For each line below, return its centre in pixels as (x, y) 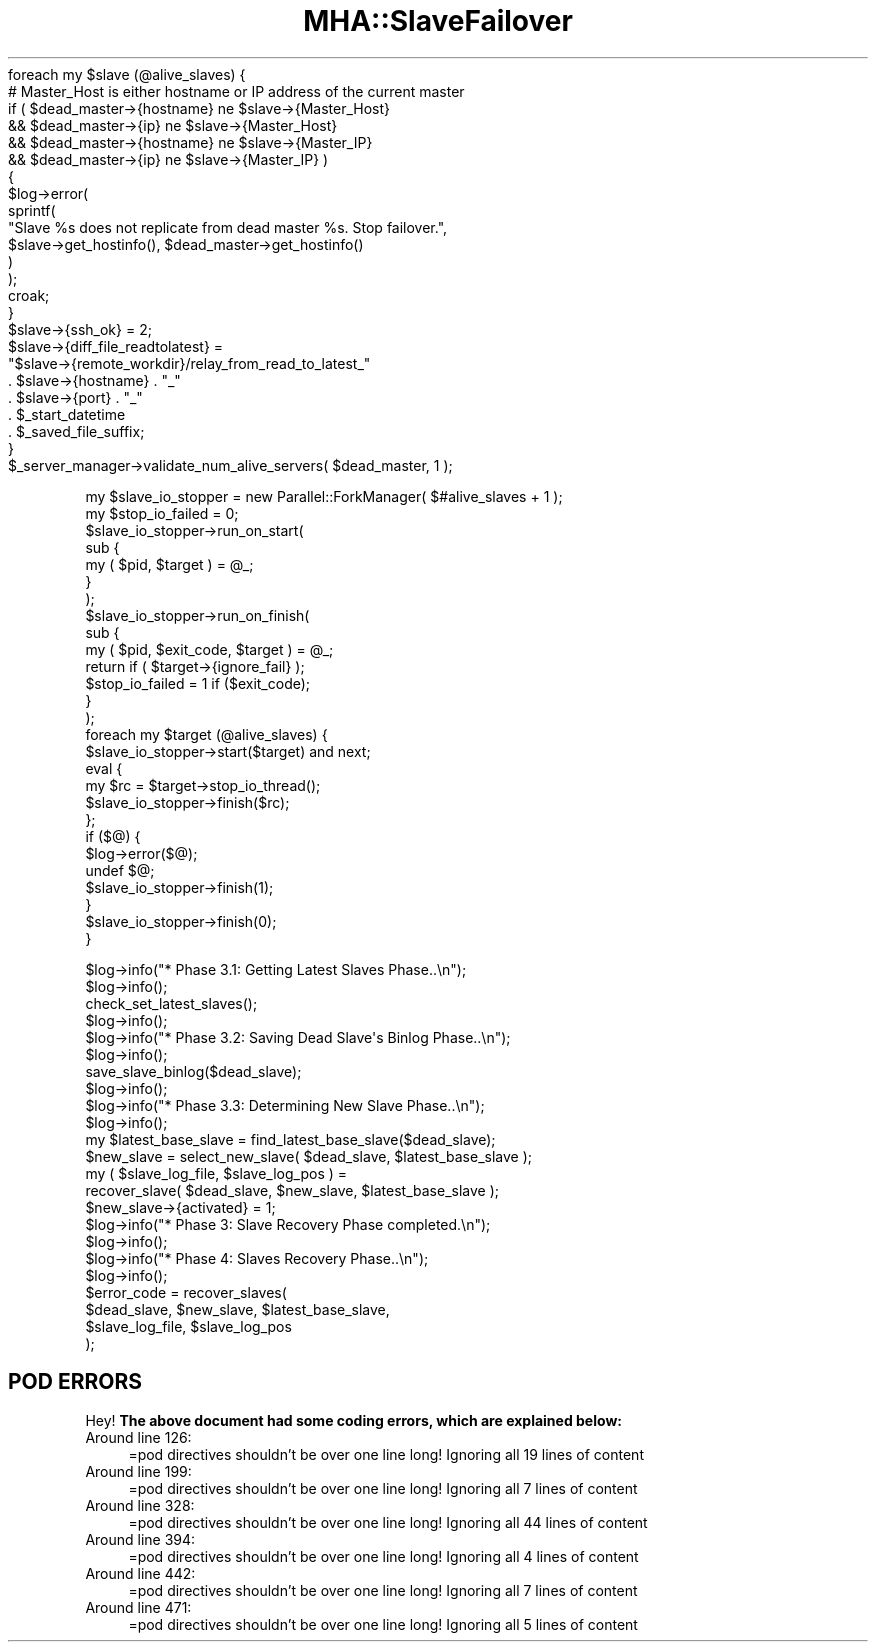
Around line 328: (140, 1505)
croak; (29, 295)
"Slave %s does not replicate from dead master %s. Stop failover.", (228, 227)
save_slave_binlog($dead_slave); (193, 1071)
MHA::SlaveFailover (438, 21)
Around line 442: (140, 1573)
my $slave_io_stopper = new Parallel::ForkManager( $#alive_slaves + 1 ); (324, 496)
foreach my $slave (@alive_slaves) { (127, 74)
